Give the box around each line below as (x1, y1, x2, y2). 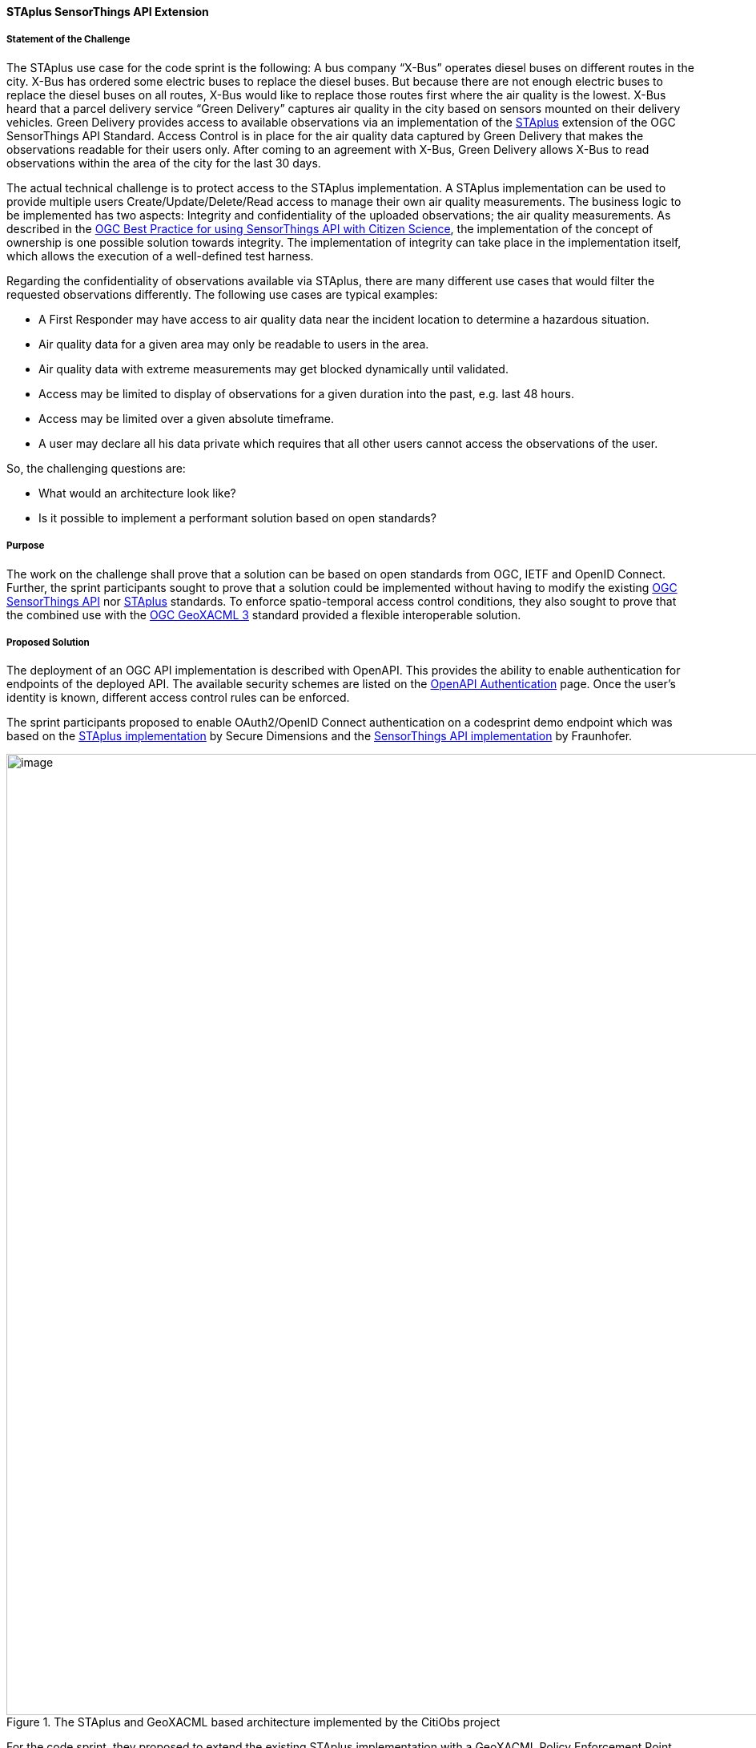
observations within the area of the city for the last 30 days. (6, 155, 321, 170)
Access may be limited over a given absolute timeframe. (38, 411, 334, 425)
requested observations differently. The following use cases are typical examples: (6, 287, 438, 301)
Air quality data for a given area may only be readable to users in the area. (38, 336, 429, 351)
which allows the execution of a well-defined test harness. (6, 248, 314, 263)
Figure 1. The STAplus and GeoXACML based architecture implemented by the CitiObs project (6, 1715, 501, 1730)
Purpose (6, 540, 45, 552)
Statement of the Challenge (6, 34, 131, 46)
